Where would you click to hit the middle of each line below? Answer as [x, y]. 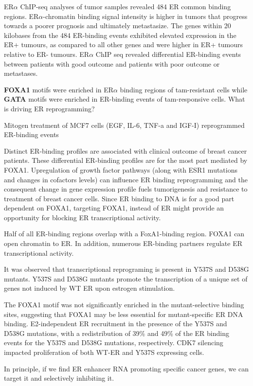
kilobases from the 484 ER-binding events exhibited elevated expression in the [120, 35]
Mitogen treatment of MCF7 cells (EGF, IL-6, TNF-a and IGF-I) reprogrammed [124, 125]
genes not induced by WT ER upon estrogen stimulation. [90, 288]
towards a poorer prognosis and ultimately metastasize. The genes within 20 [117, 26]
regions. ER [21, 16]
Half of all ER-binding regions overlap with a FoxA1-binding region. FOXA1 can [124, 234]
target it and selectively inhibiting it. [59, 378]
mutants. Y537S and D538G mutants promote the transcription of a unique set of [126, 278]
